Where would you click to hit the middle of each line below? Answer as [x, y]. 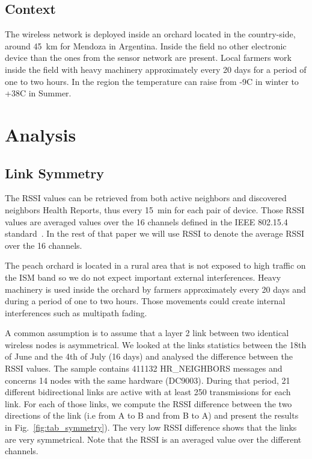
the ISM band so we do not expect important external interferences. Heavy [143, 277]
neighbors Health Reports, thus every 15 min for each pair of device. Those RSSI [155, 209]
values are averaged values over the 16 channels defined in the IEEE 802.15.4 [146, 221]
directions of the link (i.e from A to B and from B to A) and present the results [152, 415]
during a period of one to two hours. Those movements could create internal [145, 301]
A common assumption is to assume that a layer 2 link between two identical [147, 333]
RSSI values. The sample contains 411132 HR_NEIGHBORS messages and [144, 368]
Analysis [41, 134]
